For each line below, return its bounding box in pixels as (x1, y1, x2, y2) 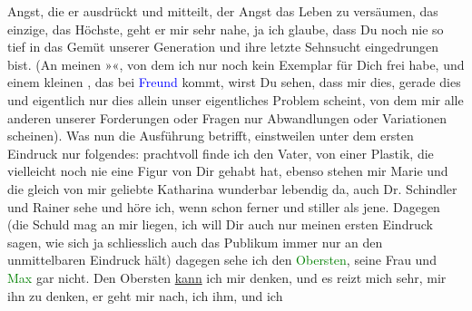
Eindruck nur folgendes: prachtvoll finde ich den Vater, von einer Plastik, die (7, 143, 434, 162)
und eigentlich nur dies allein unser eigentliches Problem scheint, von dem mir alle (7, 90, 464, 109)
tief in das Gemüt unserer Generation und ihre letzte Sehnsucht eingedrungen (7, 37, 439, 56)
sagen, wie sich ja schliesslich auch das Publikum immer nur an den (7, 232, 383, 251)
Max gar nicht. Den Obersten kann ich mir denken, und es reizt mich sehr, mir (7, 267, 447, 287)
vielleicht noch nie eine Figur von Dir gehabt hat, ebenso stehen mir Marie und (7, 161, 448, 180)
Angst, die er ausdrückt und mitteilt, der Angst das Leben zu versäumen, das (7, 2, 438, 20)
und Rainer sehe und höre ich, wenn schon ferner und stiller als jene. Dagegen (7, 197, 440, 216)
